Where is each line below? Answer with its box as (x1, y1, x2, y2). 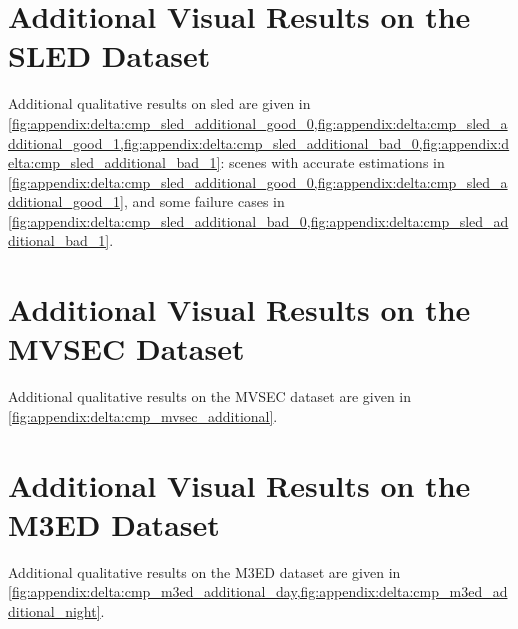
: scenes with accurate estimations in (220, 152, 445, 173)
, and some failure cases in (123, 191, 285, 212)
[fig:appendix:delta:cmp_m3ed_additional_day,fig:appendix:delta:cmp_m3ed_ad (8, 581, 508, 602)
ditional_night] (8, 601, 101, 622)
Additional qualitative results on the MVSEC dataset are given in (8, 386, 412, 407)
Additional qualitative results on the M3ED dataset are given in (8, 561, 401, 582)
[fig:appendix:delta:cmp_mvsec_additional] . (8, 405, 278, 426)
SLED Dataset (8, 35, 211, 76)
